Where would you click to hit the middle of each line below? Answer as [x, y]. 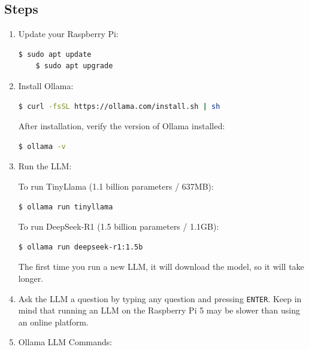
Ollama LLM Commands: [65, 342]
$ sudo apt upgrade [74, 66]
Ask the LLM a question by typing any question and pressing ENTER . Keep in [160, 298]
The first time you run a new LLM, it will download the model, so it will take [161, 267]
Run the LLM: [45, 166]
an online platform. [53, 322]
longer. [31, 278]
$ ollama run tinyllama [66, 207]
